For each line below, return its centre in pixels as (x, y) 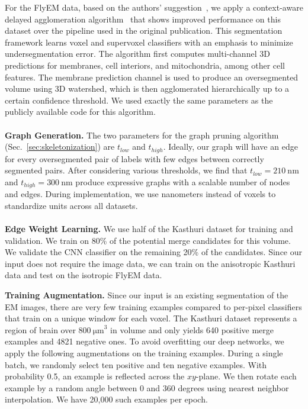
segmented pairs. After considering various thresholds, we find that (126, 170)
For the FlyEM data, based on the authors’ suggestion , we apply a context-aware (154, 7)
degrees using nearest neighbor (233, 387)
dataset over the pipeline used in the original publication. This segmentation (144, 30)
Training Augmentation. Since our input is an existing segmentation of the (147, 294)
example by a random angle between (71, 387)
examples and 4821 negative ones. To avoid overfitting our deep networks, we (145, 341)
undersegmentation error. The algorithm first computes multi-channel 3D (137, 54)
